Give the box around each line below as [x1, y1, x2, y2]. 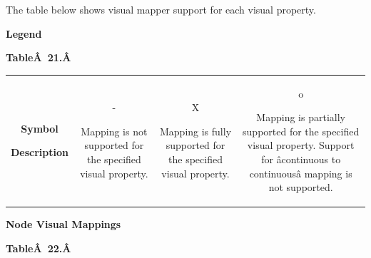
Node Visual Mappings [6, 217, 121, 232]
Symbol [21, 120, 59, 135]
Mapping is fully [159, 123, 232, 138]
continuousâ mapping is [249, 165, 352, 180]
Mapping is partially [256, 110, 345, 125]
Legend [6, 26, 42, 41]
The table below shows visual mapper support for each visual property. [6, 2, 316, 16]
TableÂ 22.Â [6, 240, 71, 255]
